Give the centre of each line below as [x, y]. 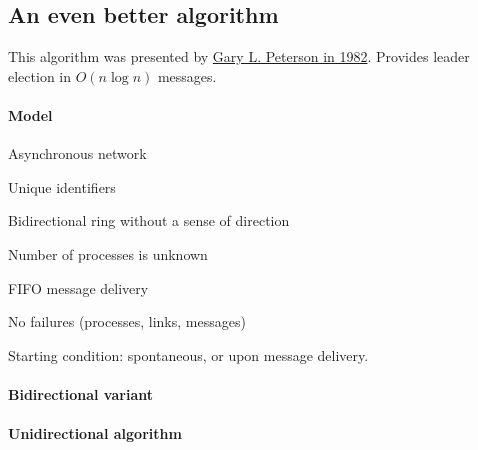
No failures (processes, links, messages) [127, 321]
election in [39, 75]
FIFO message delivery [78, 287]
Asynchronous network [77, 153]
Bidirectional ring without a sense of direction [149, 220]
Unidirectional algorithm [95, 433]
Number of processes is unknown [108, 253]
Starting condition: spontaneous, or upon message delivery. [188, 354]
